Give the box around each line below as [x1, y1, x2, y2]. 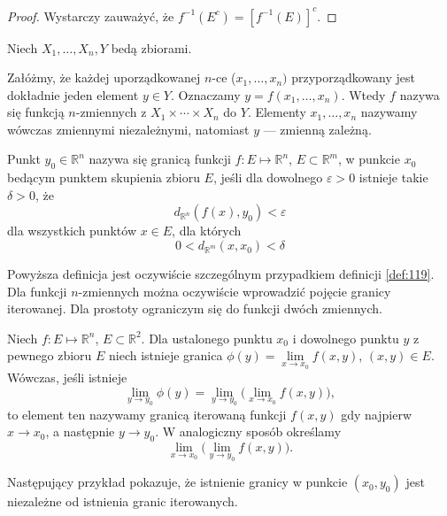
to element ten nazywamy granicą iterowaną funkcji [7, 404, 287, 423]
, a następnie [45, 422, 115, 441]
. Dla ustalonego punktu [141, 328, 273, 347]
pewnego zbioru [7, 346, 92, 365]
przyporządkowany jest [291, 68, 415, 87]
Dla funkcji [7, 281, 67, 300]
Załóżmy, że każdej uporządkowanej [7, 68, 201, 87]
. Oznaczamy [170, 85, 241, 104]
